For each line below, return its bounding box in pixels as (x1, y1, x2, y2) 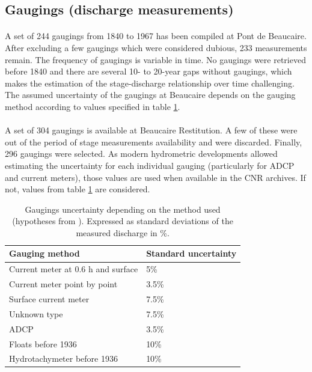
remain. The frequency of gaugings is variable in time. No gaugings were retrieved (5, 53, 306, 66)
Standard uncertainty (146, 247, 237, 260)
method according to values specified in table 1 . (5, 100, 180, 112)
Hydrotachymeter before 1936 (9, 352, 118, 365)
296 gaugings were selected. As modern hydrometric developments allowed (5, 147, 278, 160)
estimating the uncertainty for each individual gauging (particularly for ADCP (5, 159, 295, 171)
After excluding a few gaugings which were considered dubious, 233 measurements (5, 41, 307, 53)
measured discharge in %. (76, 226, 170, 239)
